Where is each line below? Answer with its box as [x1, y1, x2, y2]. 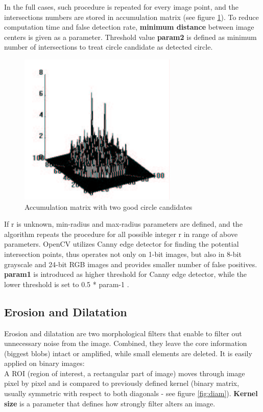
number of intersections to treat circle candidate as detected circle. [4, 41, 213, 52]
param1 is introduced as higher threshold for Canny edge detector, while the [4, 269, 247, 279]
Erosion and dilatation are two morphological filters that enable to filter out [4, 328, 242, 338]
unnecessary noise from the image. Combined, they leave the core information [4, 338, 247, 349]
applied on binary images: [4, 358, 85, 368]
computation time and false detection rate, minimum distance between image [4, 21, 254, 32]
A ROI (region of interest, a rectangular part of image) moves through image [4, 367, 245, 378]
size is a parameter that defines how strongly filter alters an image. [4, 398, 216, 408]
